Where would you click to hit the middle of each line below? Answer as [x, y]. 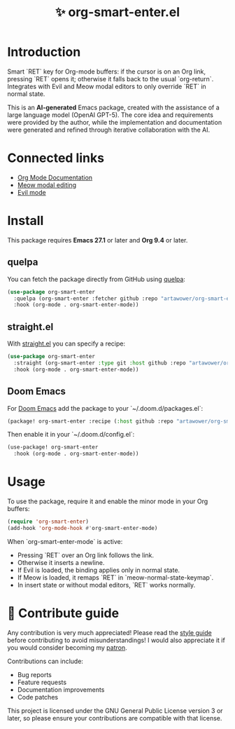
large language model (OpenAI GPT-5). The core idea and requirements [110, 115]
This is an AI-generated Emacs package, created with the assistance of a [114, 107]
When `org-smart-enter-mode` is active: [65, 541]
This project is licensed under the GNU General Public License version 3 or [115, 710]
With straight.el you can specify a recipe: [66, 343]
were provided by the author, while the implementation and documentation [115, 122]
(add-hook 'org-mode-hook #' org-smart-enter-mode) [83, 528]
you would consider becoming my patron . [67, 647]
